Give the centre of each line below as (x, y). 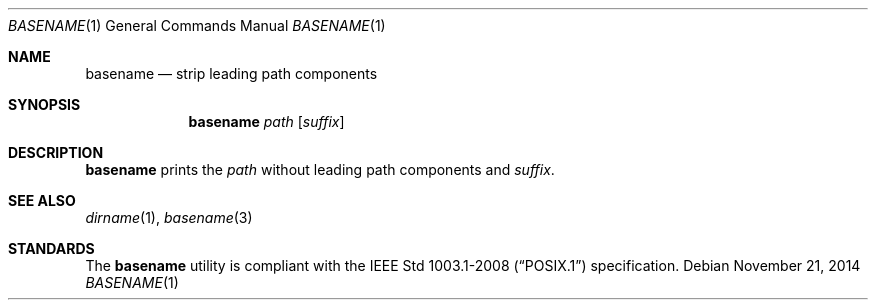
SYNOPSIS (44, 104)
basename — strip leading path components (231, 73)
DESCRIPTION (56, 152)
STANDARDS (51, 248)
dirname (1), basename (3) (169, 217)
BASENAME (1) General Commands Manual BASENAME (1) (197, 25)
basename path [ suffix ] (266, 121)
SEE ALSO (42, 200)
